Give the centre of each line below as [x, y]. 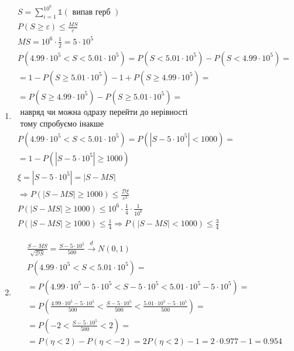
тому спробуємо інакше [62, 124]
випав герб [91, 13]
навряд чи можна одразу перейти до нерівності [104, 112]
